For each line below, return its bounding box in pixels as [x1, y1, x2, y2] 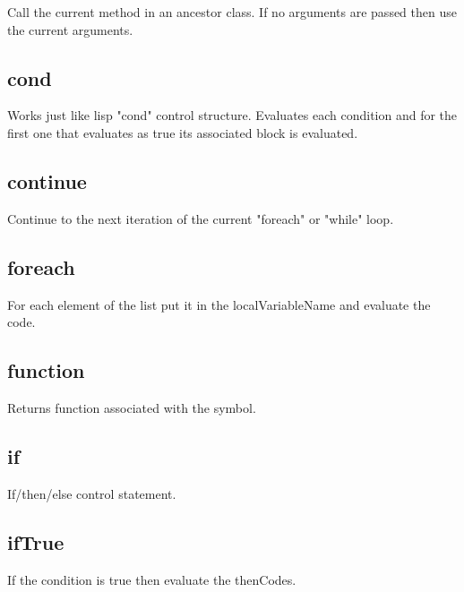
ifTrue [7, 528, 64, 555]
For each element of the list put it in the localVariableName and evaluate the [7, 295, 431, 313]
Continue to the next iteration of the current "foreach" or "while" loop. [7, 209, 394, 227]
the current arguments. [7, 20, 133, 39]
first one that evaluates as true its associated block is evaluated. [7, 123, 358, 142]
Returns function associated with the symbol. [7, 398, 256, 416]
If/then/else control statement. [7, 484, 176, 502]
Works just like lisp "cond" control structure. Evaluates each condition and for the [7, 106, 458, 124]
